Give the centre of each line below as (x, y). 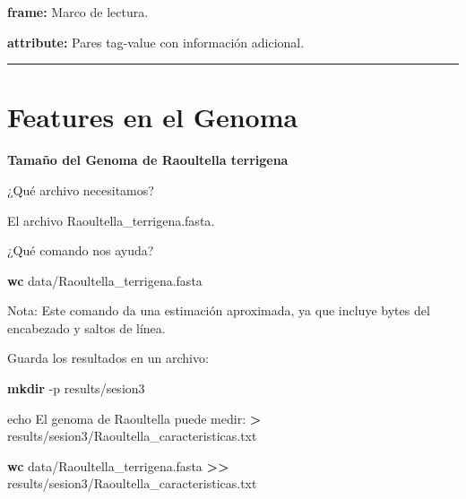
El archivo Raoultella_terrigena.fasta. (111, 220)
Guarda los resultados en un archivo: (108, 358)
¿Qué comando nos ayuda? (81, 250)
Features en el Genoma (153, 117)
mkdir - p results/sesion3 (76, 388)
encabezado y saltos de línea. (86, 327)
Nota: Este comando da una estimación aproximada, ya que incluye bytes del (219, 310)
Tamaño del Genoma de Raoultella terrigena (148, 160)
